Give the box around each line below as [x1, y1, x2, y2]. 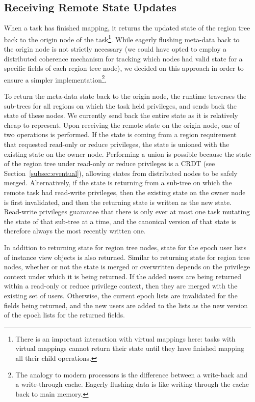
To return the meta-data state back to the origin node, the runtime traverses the [4, 91, 247, 101]
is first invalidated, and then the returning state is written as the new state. [4, 197, 232, 207]
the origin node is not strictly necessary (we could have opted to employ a [4, 44, 227, 54]
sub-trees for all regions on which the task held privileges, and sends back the [4, 100, 237, 111]
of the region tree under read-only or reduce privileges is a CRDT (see [4, 158, 215, 169]
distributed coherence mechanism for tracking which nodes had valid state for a [4, 53, 243, 63]
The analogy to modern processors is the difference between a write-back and [15, 369, 248, 379]
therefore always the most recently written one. [4, 226, 146, 236]
